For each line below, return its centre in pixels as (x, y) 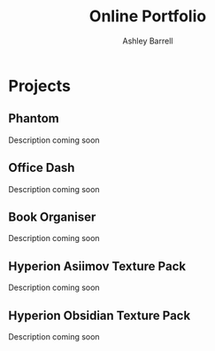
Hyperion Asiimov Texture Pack (97, 266)
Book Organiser (52, 217)
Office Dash (42, 168)
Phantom (34, 118)
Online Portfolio (148, 16)
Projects (40, 86)
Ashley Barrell (148, 41)
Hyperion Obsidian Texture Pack (100, 315)
